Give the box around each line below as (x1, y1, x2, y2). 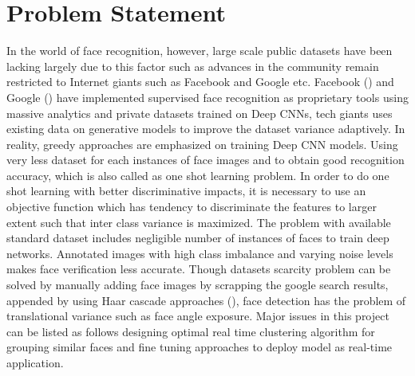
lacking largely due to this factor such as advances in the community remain (6, 57, 379, 74)
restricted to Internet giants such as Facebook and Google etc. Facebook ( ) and (6, 73, 394, 90)
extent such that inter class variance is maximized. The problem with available (6, 213, 391, 230)
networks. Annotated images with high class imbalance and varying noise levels (6, 245, 393, 261)
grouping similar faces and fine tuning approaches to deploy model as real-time (6, 339, 393, 355)
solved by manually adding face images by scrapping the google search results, (6, 276, 389, 293)
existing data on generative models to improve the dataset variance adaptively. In (6, 120, 405, 137)
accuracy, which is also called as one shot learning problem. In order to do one (6, 166, 389, 183)
